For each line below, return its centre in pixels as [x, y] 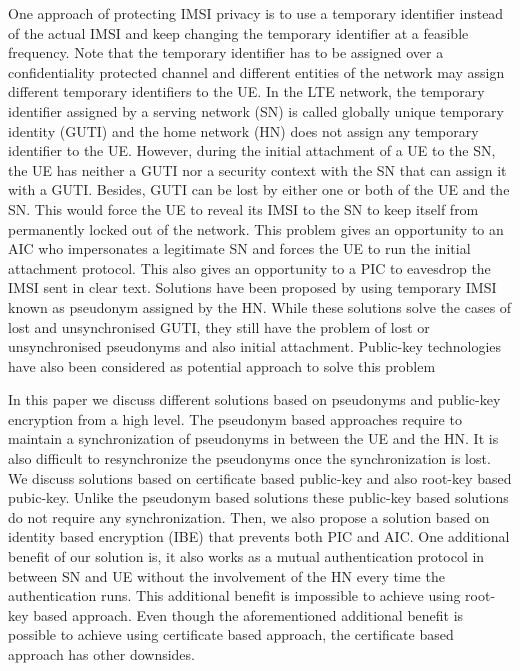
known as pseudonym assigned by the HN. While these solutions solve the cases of [260, 306]
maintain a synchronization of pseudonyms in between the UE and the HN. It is [253, 438]
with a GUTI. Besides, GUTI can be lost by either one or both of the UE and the [259, 189]
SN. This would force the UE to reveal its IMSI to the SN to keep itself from [243, 208]
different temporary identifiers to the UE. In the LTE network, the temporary [246, 91]
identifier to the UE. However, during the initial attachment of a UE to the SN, [252, 150]
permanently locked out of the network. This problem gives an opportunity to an [256, 228]
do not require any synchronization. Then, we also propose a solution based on [249, 516]
